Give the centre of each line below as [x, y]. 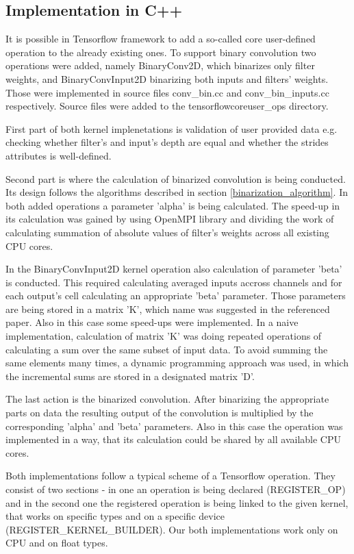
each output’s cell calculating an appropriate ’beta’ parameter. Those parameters [176, 295]
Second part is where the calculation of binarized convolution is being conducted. [176, 178]
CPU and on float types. [57, 543]
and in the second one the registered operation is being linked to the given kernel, [177, 502]
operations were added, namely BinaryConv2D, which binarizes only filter [160, 65]
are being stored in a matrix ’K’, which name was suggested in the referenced [168, 309]
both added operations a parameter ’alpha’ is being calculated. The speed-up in [173, 205]
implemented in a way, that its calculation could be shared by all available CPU [173, 439]
